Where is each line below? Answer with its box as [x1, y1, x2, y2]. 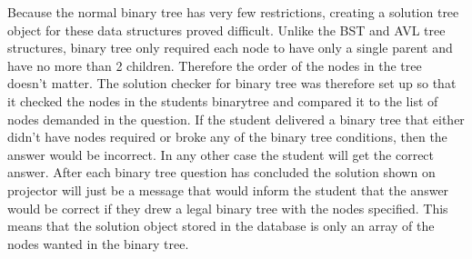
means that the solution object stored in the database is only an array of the [7, 216, 435, 235]
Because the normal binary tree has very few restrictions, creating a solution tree [7, 3, 459, 21]
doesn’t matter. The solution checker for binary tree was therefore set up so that [7, 74, 457, 93]
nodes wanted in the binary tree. [7, 234, 189, 253]
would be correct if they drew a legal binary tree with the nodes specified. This [7, 198, 448, 217]
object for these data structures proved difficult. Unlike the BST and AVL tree [7, 20, 446, 39]
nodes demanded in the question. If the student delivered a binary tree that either [7, 109, 465, 128]
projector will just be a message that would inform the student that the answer [7, 180, 449, 199]
